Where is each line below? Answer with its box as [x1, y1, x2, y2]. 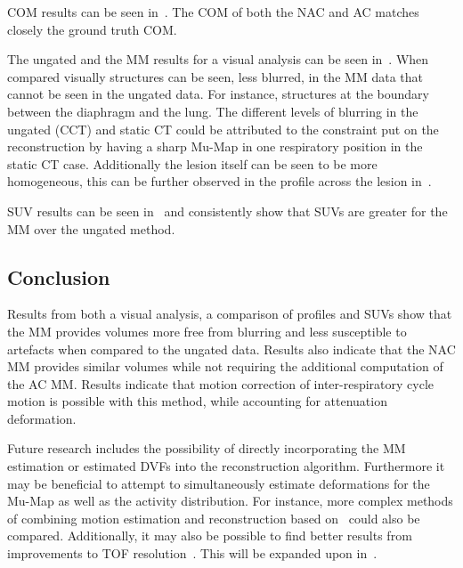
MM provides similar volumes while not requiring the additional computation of [7, 357, 443, 376]
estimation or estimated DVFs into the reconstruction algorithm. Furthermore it [7, 457, 445, 475]
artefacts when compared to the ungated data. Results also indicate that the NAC [7, 339, 456, 358]
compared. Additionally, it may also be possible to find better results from [7, 526, 412, 545]
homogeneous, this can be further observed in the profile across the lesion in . [7, 172, 432, 191]
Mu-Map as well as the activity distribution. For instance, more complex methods [7, 491, 453, 510]
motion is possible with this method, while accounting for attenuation [7, 392, 387, 410]
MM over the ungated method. [7, 219, 175, 238]
